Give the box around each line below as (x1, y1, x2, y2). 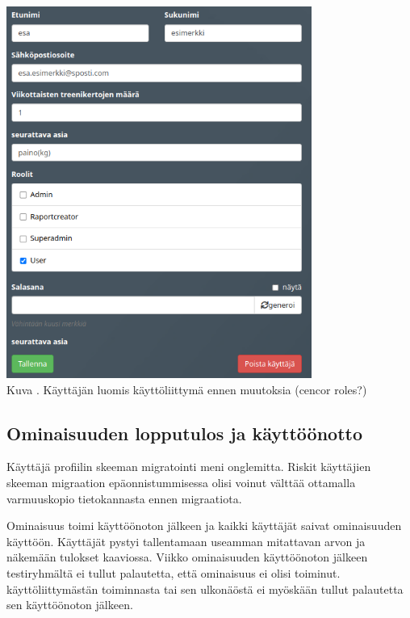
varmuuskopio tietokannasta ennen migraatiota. (6, 490, 242, 507)
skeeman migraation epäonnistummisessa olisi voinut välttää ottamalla (6, 473, 356, 490)
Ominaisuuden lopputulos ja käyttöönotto (6, 420, 362, 445)
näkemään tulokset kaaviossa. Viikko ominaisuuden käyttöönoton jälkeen (6, 549, 368, 565)
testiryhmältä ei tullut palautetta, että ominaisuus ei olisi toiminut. (6, 564, 341, 581)
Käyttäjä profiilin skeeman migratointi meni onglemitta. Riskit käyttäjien (6, 458, 371, 475)
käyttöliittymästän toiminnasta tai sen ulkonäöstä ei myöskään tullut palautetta (6, 580, 404, 597)
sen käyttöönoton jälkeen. (6, 596, 133, 613)
